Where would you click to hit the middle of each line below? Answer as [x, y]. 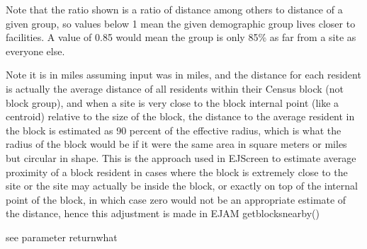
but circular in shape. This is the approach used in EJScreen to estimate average [181, 157]
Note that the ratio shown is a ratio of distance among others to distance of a [174, 9]
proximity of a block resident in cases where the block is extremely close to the [177, 172]
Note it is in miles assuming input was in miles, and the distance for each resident [183, 75]
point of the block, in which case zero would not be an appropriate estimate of [176, 199]
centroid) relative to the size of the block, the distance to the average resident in [180, 116]
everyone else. [35, 51]
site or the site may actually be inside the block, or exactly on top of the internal [182, 186]
